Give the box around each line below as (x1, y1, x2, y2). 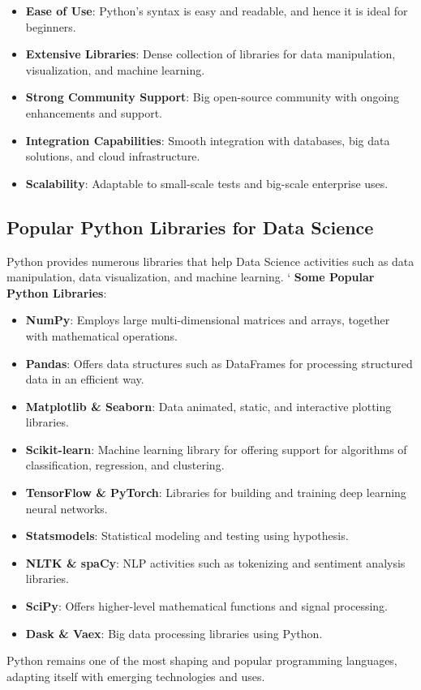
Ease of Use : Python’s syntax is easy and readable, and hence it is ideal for (25, 2, 408, 19)
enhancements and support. (25, 104, 163, 121)
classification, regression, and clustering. (25, 456, 225, 474)
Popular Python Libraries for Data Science (6, 214, 374, 239)
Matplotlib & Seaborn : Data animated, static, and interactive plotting (25, 397, 392, 414)
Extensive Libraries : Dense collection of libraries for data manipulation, (25, 45, 396, 62)
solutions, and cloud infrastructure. (25, 148, 200, 165)
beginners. (25, 18, 76, 35)
